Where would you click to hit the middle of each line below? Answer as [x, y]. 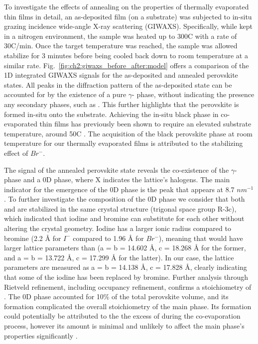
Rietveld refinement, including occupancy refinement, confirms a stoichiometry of [128, 287]
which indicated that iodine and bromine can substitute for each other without [124, 218]
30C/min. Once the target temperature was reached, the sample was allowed [121, 46]
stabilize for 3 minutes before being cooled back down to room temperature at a [126, 55]
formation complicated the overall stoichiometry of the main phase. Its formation [128, 306]
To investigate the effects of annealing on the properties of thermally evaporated [127, 6]
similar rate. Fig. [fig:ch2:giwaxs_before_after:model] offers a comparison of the [127, 65]
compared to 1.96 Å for [108, 238]
